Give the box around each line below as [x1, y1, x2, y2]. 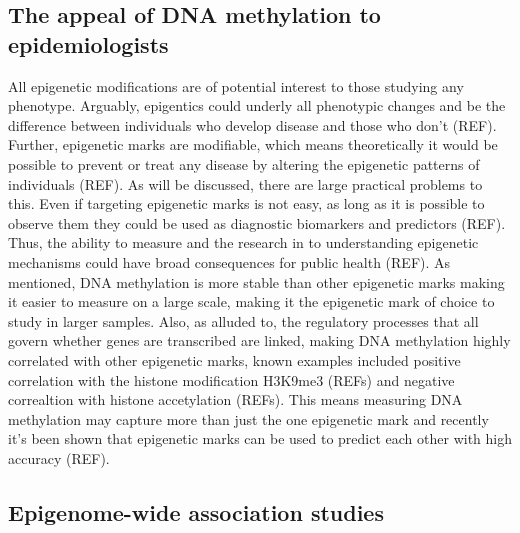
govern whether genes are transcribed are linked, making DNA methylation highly [8, 330, 511, 351]
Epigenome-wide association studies [8, 496, 384, 527]
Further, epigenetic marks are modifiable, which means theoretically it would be [8, 134, 498, 155]
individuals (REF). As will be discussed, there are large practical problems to [8, 173, 483, 194]
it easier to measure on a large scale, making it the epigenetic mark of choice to [8, 291, 495, 312]
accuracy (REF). [8, 447, 110, 468]
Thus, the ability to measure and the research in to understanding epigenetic [8, 232, 479, 253]
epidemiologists [8, 28, 169, 59]
